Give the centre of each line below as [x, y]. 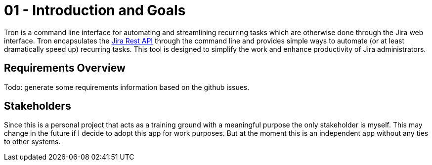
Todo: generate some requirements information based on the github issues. [127, 87]
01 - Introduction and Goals [95, 10]
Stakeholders [38, 106]
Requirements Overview [65, 68]
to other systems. [32, 142]
